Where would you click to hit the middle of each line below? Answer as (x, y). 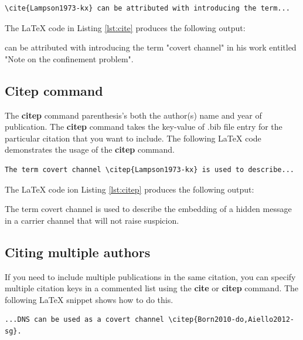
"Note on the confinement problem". (69, 58)
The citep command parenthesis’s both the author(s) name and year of (133, 115)
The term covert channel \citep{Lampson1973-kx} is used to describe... (149, 169)
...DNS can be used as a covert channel (85, 320)
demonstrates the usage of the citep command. (90, 149)
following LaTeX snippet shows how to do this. (89, 299)
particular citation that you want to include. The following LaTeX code (133, 138)
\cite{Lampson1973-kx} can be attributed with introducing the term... (147, 8)
